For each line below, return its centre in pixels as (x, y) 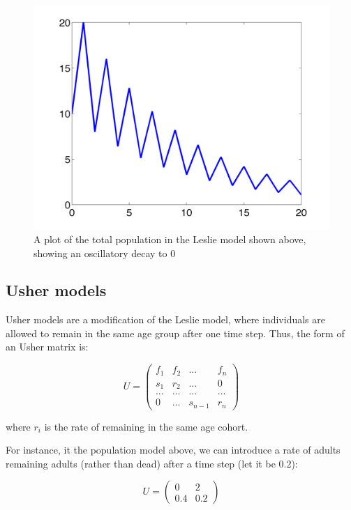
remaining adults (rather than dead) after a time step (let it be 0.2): (152, 463)
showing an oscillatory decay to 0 (105, 253)
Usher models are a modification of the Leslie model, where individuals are (165, 319)
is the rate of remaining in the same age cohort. (146, 426)
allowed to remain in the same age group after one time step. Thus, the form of (175, 333)
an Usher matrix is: (47, 347)
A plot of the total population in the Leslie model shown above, (170, 239)
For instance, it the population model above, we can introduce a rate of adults (173, 450)
